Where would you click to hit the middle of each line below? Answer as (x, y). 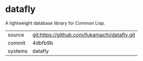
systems (18, 51)
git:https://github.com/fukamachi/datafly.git (84, 34)
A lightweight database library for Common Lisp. (55, 23)
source (16, 34)
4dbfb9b (43, 42)
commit (17, 42)
